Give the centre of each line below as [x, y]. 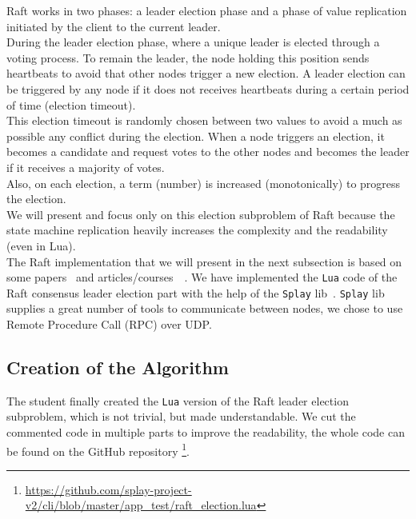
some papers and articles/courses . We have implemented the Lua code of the [202, 277]
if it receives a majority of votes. [86, 167]
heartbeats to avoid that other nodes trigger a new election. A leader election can [206, 73]
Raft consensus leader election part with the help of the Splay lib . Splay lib [196, 292]
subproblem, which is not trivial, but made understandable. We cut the [181, 416]
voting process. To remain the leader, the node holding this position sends [188, 57]
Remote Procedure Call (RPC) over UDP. [109, 324]
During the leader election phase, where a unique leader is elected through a [193, 42]
